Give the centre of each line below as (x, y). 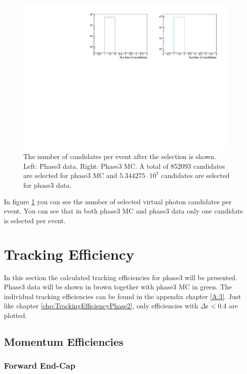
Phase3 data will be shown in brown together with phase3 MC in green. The (118, 287)
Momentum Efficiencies (64, 341)
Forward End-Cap (40, 365)
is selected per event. (35, 220)
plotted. (16, 315)
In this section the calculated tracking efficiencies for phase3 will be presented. (121, 277)
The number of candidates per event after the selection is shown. (120, 156)
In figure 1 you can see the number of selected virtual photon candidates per (118, 201)
